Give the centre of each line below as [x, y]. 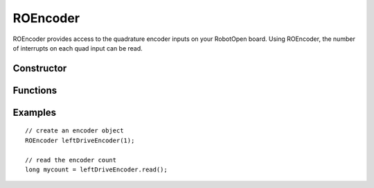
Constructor [40, 68]
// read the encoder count [71, 160]
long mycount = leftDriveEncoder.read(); [96, 169]
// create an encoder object [74, 131]
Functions [35, 90]
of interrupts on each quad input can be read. [78, 48]
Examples [35, 112]
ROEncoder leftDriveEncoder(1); [80, 140]
